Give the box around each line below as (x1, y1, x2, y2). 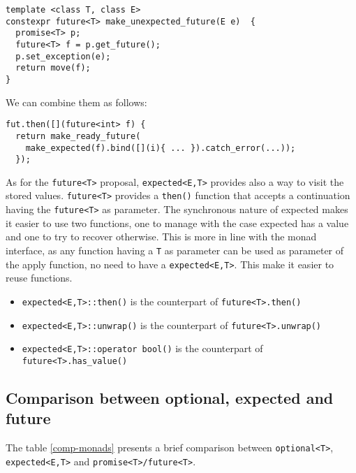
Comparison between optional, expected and (6, 386, 334, 408)
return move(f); (15, 63, 91, 73)
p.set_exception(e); (15, 51, 111, 61)
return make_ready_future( (15, 131, 141, 141)
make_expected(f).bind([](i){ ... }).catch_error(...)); (25, 143, 296, 153)
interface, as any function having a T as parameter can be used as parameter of (6, 242, 344, 257)
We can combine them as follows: (6, 94, 147, 109)
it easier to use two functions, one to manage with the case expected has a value (6, 215, 349, 230)
